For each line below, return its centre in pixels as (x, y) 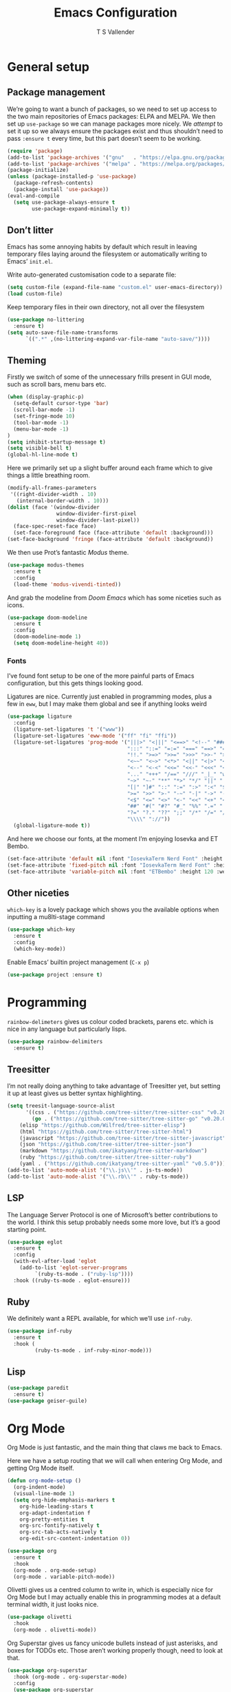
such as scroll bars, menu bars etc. (57, 384)
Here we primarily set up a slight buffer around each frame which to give (110, 468)
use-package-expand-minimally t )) (81, 208)
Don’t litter (30, 230)
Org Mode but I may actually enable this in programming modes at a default (114, 1597)
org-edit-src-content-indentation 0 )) (75, 1539)
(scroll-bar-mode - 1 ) (44, 410)
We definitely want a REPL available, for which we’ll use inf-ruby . (100, 1319)
